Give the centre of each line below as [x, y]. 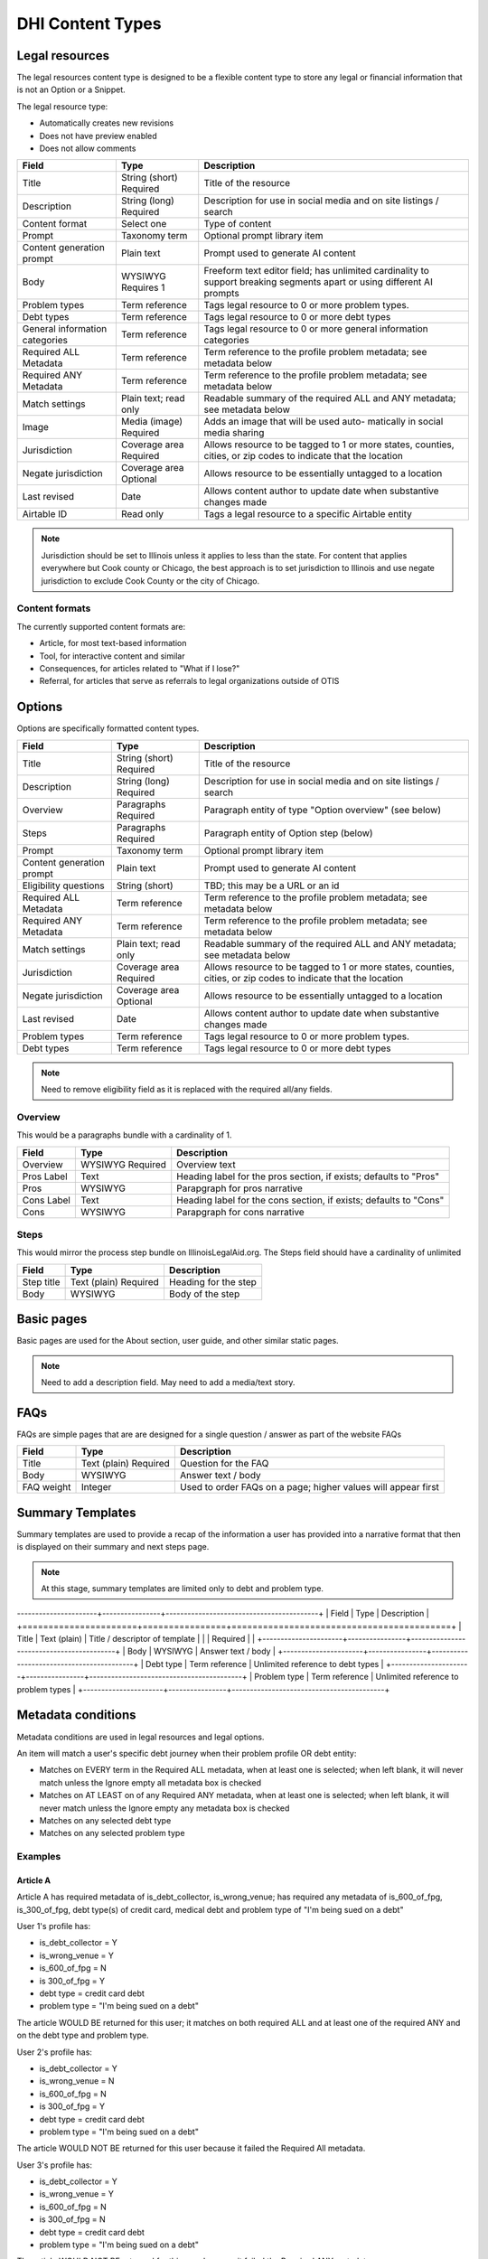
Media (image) [152, 422]
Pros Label [45, 1176]
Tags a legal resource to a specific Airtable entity [308, 514]
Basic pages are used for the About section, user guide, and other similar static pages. [178, 1341]
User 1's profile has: [54, 1926]
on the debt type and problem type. [83, 2035]
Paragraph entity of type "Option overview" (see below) [323, 810]
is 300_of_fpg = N [72, 2219]
